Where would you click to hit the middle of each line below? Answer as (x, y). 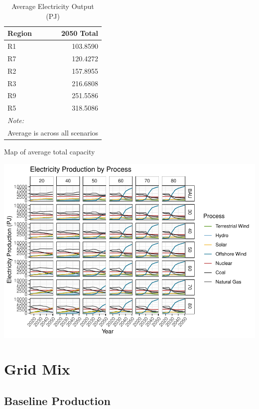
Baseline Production (57, 400)
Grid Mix (37, 369)
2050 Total (80, 33)
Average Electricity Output (53, 6)
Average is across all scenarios (53, 132)
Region (20, 33)
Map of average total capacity (50, 152)
